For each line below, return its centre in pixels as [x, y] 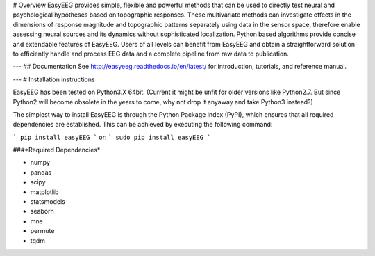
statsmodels [48, 202]
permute [42, 231]
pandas [41, 172]
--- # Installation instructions [54, 79]
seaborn [42, 211]
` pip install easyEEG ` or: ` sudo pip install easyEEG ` [112, 137]
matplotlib [44, 192]
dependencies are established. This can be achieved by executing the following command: [143, 125]
